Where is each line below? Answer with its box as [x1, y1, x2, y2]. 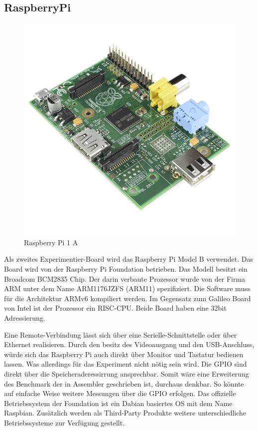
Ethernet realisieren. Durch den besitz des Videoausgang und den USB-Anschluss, [4, 339, 255, 350]
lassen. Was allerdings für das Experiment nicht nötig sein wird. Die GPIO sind [4, 359, 247, 369]
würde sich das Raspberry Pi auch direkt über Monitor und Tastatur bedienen [4, 349, 244, 359]
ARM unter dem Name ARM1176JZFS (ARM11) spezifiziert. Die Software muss [4, 283, 251, 294]
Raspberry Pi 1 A [24, 237, 78, 247]
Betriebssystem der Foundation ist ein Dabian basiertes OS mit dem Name [4, 398, 233, 408]
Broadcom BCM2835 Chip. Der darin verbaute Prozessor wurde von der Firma [4, 273, 246, 284]
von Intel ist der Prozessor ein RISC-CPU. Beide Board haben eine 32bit [4, 303, 227, 313]
